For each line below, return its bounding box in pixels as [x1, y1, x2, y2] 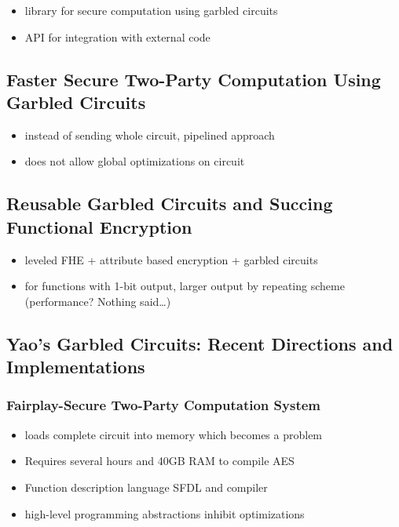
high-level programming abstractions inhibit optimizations [24, 505, 305, 522]
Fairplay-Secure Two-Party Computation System [6, 395, 320, 415]
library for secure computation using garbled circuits [24, 2, 278, 18]
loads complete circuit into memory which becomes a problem [24, 426, 323, 442]
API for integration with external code [24, 28, 210, 45]
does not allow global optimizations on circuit [24, 153, 245, 169]
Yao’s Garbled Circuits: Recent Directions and [6, 331, 394, 355]
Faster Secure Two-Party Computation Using [6, 67, 381, 91]
